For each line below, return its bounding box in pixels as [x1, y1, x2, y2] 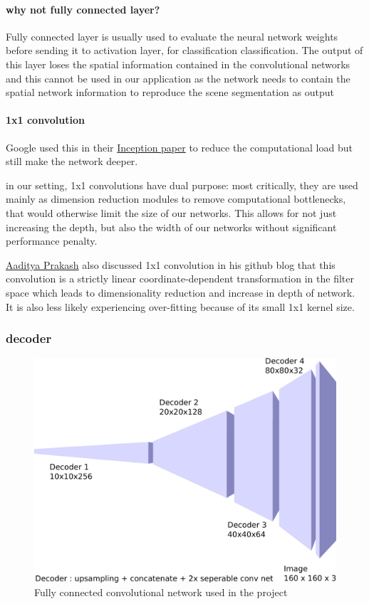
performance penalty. [6, 233, 98, 248]
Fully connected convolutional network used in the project [34, 585, 288, 600]
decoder [6, 329, 52, 347]
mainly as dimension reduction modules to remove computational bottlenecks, [6, 191, 346, 206]
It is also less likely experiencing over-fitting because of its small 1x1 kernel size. [6, 299, 355, 314]
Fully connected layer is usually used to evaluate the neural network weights [6, 28, 338, 43]
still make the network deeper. [6, 154, 138, 169]
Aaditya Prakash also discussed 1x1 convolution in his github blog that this [6, 257, 336, 272]
